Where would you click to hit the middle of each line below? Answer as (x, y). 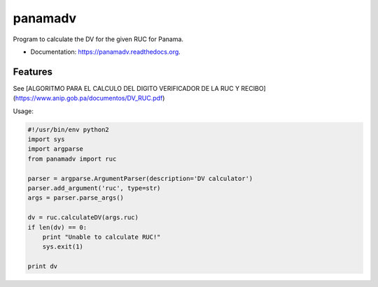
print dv (43, 266)
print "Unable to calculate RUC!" (101, 237)
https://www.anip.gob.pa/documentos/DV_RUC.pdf (89, 98)
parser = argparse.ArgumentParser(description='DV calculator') (140, 178)
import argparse (56, 149)
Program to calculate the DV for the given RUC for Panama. (98, 39)
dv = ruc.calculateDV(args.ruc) (83, 218)
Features (33, 72)
